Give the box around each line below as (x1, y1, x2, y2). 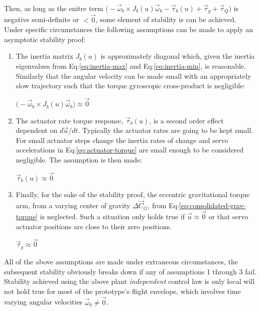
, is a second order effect (149, 115, 224, 125)
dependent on (16, 125, 58, 135)
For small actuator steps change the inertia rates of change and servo (16, 134, 228, 145)
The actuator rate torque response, (16, 115, 123, 125)
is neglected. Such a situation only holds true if (40, 211, 185, 222)
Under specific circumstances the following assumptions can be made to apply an (4, 24, 253, 35)
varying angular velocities (4, 296, 83, 307)
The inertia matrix (16, 51, 73, 61)
